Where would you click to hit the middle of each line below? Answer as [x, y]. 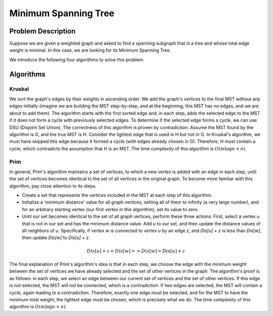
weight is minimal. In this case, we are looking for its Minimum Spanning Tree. [90, 50]
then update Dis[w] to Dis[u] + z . [56, 238]
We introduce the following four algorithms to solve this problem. [77, 60]
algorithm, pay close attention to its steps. [53, 186]
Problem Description [42, 31]
